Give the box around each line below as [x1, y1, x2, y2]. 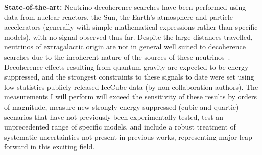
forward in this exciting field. [4, 141, 95, 152]
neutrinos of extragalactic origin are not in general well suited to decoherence [4, 41, 246, 52]
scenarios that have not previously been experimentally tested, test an [4, 111, 224, 122]
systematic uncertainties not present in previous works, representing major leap [4, 131, 252, 142]
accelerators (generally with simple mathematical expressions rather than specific [4, 21, 258, 32]
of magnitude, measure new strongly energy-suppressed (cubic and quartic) [4, 101, 239, 112]
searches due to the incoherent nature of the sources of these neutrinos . [4, 51, 230, 62]
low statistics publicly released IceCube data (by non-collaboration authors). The [4, 81, 258, 92]
